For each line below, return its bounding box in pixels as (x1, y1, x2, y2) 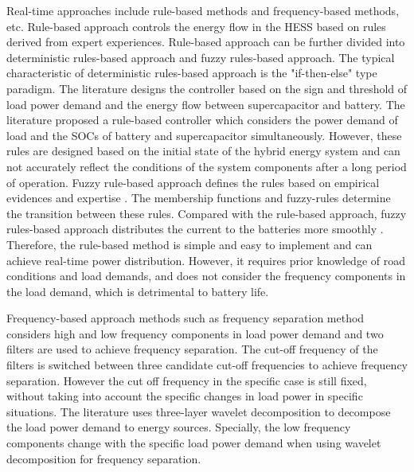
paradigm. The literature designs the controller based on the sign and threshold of (6, 80, 408, 96)
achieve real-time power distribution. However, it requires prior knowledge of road (6, 252, 406, 268)
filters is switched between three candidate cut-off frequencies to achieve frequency (6, 357, 408, 373)
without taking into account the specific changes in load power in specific (6, 388, 363, 404)
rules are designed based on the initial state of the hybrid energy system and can (6, 142, 400, 159)
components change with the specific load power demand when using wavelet (6, 435, 381, 451)
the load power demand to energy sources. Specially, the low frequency (6, 419, 351, 435)
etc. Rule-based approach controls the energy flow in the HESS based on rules (6, 18, 386, 34)
